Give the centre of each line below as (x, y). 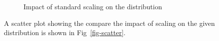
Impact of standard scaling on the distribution (93, 6)
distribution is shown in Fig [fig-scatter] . (65, 32)
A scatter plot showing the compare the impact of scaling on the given (109, 23)
